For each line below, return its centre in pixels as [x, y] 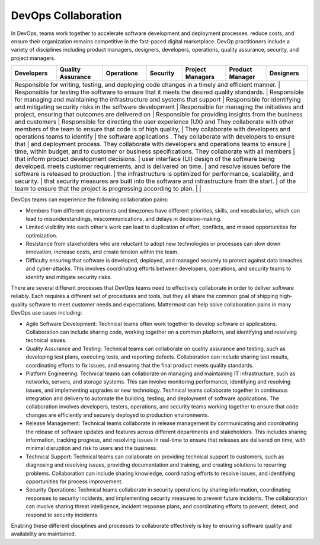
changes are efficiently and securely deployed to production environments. [118, 415]
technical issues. [46, 340]
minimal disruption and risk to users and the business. [92, 448]
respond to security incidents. [62, 515]
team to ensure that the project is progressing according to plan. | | [108, 189]
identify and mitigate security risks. [69, 277]
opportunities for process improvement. [74, 481]
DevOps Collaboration [66, 15]
